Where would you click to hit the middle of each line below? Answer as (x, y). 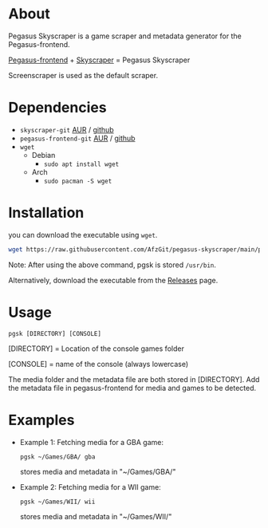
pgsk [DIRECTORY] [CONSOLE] (55, 333)
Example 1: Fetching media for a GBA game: (91, 442)
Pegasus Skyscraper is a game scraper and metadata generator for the (125, 36)
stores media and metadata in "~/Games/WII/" (96, 516)
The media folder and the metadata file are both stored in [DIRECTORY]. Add (134, 379)
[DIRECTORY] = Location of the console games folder (97, 349)
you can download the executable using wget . (83, 234)
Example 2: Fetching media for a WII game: (90, 487)
